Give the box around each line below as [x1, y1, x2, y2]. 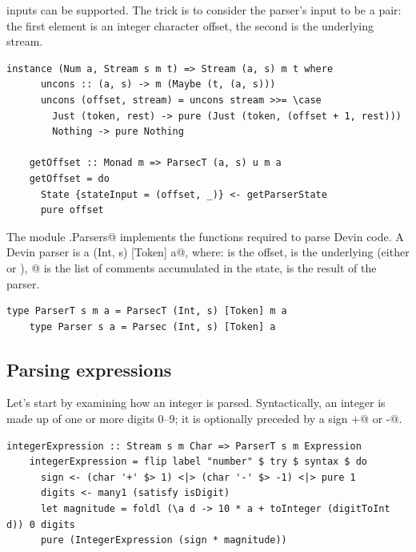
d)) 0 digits [6, 518, 75, 530]
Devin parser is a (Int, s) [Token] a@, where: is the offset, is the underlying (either [6, 244, 410, 260]
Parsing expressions [6, 357, 172, 381]
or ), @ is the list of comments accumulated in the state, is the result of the [6, 259, 377, 276]
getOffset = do [29, 172, 110, 184]
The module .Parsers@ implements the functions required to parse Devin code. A [6, 228, 404, 244]
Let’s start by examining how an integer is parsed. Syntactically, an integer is [6, 394, 386, 411]
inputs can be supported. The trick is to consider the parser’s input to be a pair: [6, 2, 402, 18]
